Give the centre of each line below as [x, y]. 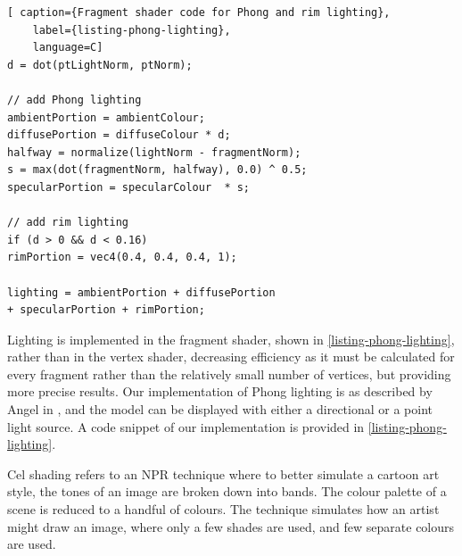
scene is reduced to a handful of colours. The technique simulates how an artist [223, 509]
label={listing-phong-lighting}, [132, 30]
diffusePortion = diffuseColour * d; [119, 135]
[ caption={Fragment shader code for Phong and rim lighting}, [199, 12]
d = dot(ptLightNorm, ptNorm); [100, 65]
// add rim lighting [68, 223]
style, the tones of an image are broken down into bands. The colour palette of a [227, 491]
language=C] [68, 48]
